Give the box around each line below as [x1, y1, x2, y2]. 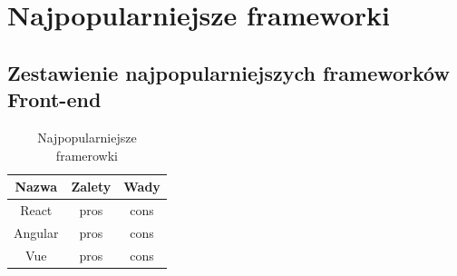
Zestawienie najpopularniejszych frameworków [7, 58, 450, 86]
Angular [14, 222, 59, 241]
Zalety [71, 177, 112, 196]
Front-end [7, 85, 102, 113]
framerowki [55, 145, 118, 164]
